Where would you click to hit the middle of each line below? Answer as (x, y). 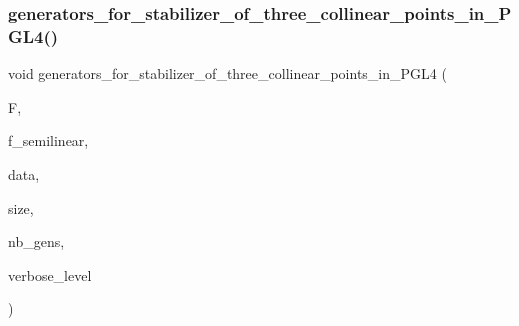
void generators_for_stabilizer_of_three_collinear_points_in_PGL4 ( (227, 73)
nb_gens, (36, 241)
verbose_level (50, 274)
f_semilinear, (48, 140)
